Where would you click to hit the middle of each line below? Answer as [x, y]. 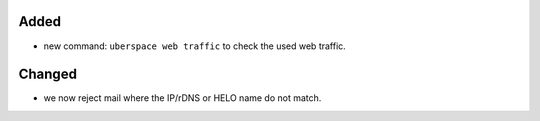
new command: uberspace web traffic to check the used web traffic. [195, 46]
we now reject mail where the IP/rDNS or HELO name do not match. [182, 98]
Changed [47, 74]
